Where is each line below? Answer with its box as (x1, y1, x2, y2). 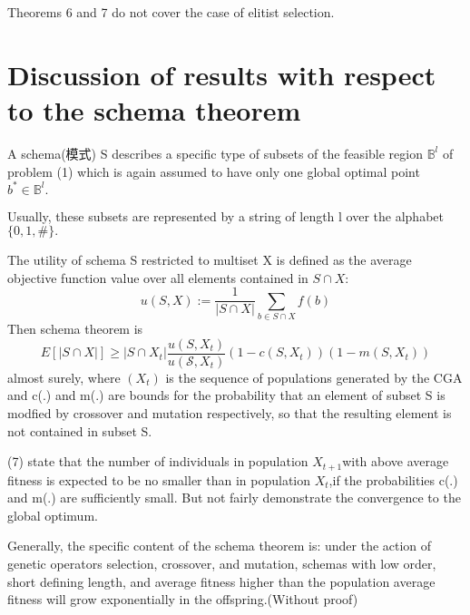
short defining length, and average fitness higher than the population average (7, 571, 436, 591)
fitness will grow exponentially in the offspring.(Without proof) (7, 590, 358, 609)
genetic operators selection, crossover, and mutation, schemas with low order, (7, 554, 436, 573)
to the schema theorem (7, 91, 301, 128)
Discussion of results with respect (7, 55, 436, 93)
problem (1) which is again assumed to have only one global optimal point (7, 161, 420, 181)
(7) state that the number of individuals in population (7, 452, 308, 471)
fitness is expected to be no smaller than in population (7, 470, 311, 489)
